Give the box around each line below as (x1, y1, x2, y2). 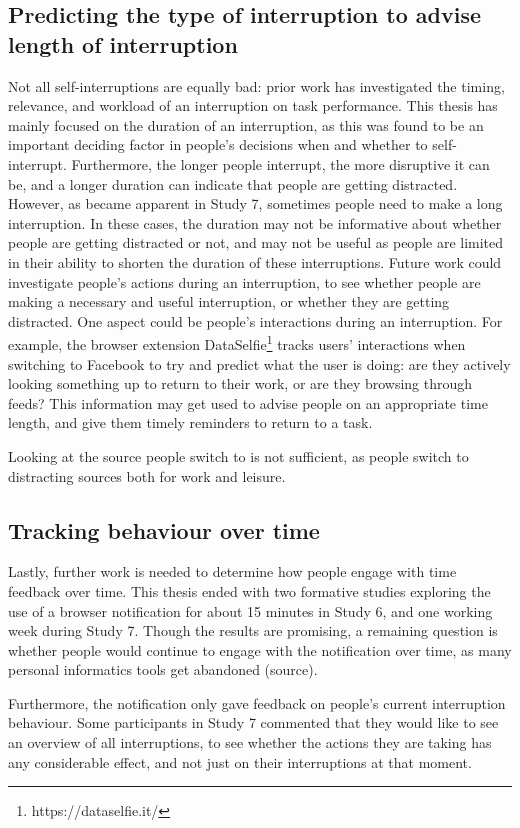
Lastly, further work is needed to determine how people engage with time (8, 561, 457, 582)
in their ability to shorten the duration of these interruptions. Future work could (8, 251, 502, 272)
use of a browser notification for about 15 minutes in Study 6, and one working (8, 600, 493, 621)
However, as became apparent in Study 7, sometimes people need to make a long (8, 193, 503, 214)
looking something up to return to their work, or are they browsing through (8, 373, 473, 394)
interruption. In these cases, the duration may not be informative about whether (8, 212, 502, 233)
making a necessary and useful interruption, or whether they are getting (8, 291, 450, 312)
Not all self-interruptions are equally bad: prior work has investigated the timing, (8, 75, 505, 96)
